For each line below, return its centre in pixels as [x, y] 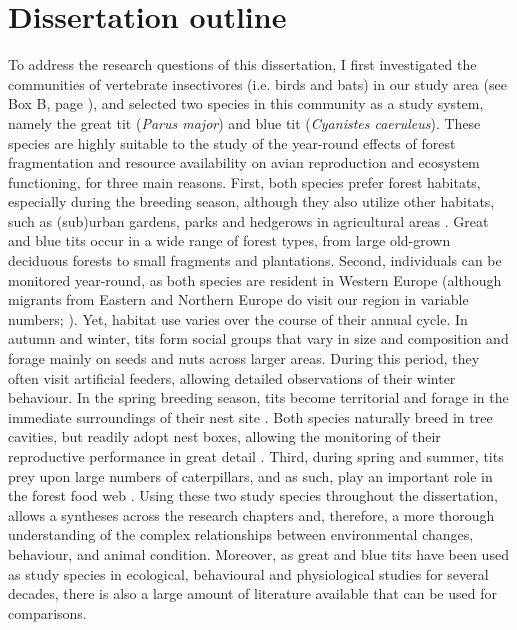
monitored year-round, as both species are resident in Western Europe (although [255, 279]
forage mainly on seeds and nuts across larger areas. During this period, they [244, 358]
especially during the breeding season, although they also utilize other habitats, [251, 201]
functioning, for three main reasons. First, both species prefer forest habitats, [244, 181]
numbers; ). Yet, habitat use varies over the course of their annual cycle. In [238, 318]
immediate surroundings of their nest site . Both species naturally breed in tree [250, 416]
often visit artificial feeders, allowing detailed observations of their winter [232, 377]
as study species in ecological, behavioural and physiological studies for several [248, 573]
